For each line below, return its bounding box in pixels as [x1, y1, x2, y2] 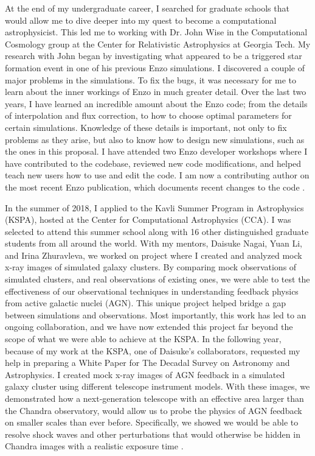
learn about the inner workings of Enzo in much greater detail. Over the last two [5, 85, 306, 98]
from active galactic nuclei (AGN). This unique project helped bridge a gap [5, 296, 286, 309]
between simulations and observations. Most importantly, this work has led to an [5, 308, 306, 321]
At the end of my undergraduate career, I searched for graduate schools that [5, 2, 289, 14]
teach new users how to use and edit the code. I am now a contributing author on [5, 169, 310, 181]
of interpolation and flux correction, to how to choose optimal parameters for [5, 109, 292, 122]
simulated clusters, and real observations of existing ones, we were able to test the [5, 273, 310, 286]
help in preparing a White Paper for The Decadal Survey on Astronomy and [5, 356, 290, 369]
